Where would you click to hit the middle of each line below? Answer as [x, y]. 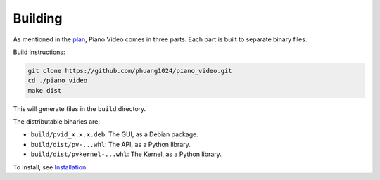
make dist [45, 90]
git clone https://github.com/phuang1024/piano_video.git [130, 71]
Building [38, 18]
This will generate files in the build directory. [80, 108]
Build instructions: [39, 52]
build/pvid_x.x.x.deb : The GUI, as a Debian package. [114, 134]
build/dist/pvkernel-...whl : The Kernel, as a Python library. [126, 154]
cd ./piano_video [58, 81]
